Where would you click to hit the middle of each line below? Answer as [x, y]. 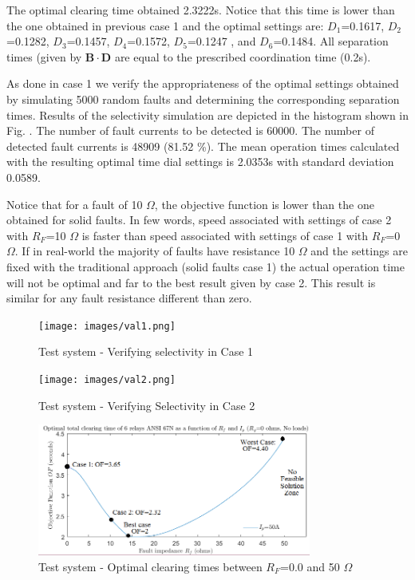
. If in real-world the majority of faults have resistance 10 [155, 251]
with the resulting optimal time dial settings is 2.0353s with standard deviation [200, 162]
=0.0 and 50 [310, 566]
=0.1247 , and [221, 41]
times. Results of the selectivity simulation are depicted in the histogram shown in [207, 114]
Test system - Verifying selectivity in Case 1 [146, 351]
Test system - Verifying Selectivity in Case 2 [147, 405]
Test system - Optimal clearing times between [150, 566]
